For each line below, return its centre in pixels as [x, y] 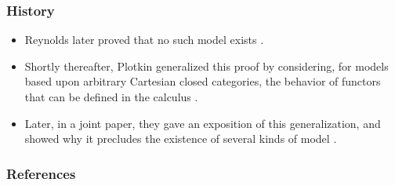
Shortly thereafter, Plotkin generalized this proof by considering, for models [207, 66]
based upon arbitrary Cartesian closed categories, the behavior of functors [203, 81]
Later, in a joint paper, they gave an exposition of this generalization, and [203, 123]
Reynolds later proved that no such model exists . [144, 40]
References [41, 173]
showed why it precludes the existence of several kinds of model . [181, 139]
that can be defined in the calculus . [111, 97]
